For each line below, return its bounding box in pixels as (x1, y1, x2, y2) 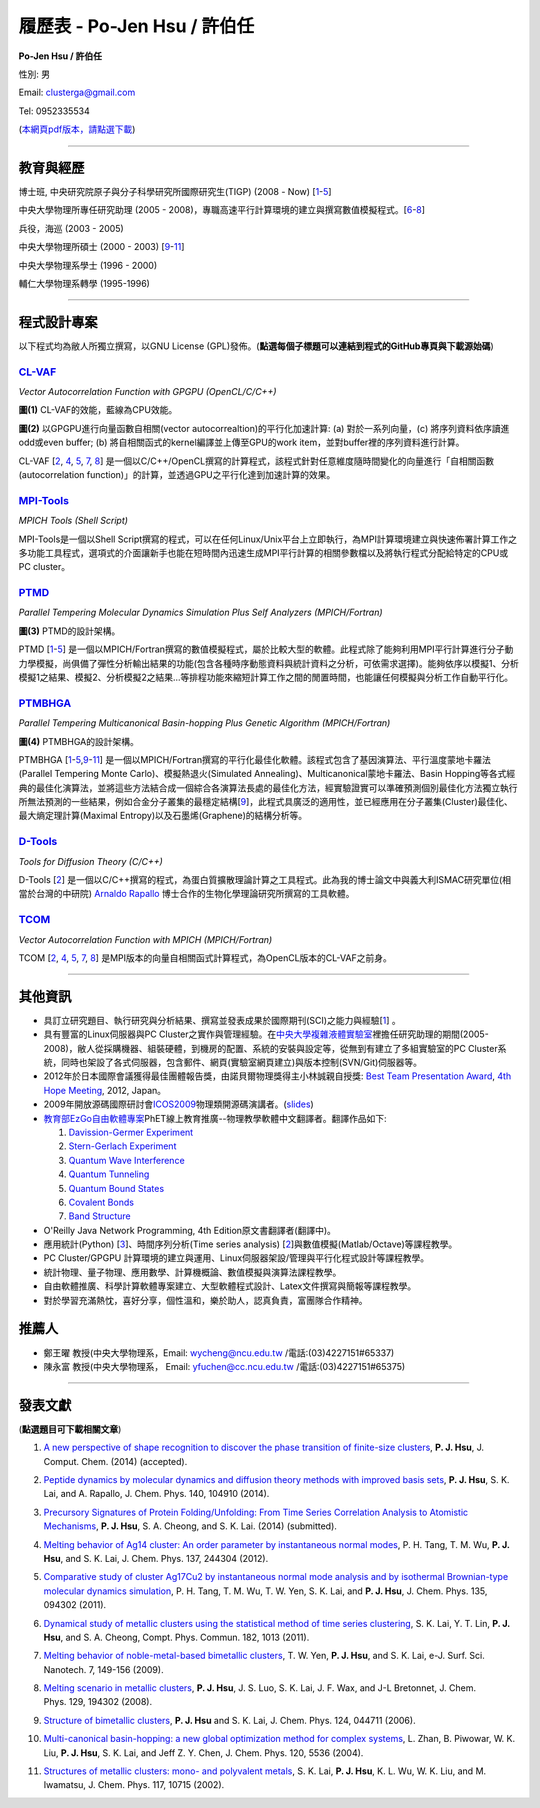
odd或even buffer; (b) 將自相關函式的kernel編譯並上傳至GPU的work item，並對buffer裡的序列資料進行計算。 (18, 436, 465, 449)
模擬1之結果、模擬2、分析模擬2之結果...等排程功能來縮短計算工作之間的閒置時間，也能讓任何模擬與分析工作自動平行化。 (18, 671, 514, 683)
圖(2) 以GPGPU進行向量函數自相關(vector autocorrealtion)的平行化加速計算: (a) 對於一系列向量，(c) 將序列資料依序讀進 (18, 422, 510, 434)
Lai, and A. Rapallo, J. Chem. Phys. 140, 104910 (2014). (43, 1488, 270, 1500)
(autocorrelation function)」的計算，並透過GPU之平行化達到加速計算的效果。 (18, 468, 336, 480)
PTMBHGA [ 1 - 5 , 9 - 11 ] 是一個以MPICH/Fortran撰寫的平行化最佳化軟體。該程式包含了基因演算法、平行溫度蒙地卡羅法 (18, 753, 492, 765)
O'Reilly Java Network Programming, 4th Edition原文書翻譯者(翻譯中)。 (43, 1224, 337, 1236)
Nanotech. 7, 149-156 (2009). (43, 1663, 164, 1675)
